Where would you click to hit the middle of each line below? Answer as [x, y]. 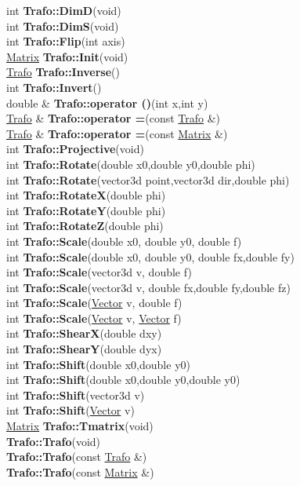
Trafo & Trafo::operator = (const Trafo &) [114, 118]
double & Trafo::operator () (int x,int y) [107, 102]
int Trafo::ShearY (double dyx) [84, 349]
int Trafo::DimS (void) [63, 26]
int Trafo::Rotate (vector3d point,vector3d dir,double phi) [148, 179]
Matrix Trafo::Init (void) [67, 56]
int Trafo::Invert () [54, 87]
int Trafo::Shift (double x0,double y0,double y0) [123, 380]
